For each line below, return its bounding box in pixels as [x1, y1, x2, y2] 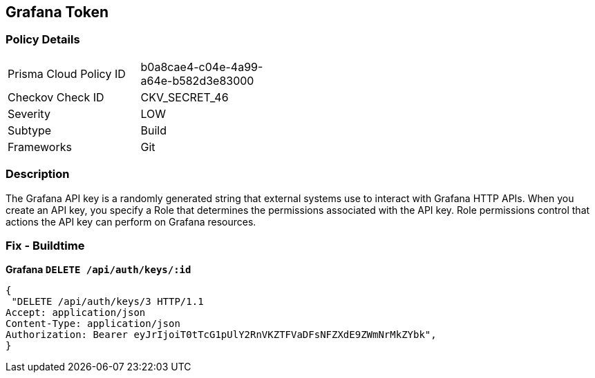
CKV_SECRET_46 [140, 90, 229, 104]
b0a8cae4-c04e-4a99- [140, 59, 263, 74]
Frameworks [8, 139, 72, 154]
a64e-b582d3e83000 [140, 73, 254, 88]
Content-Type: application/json [6, 318, 180, 330]
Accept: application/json [6, 307, 146, 319]
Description [6, 167, 70, 181]
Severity [8, 106, 50, 121]
